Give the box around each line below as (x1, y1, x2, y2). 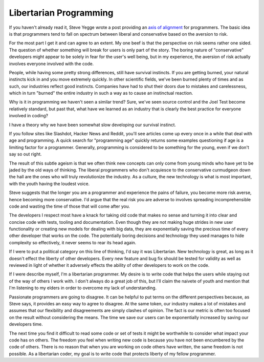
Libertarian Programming (9, 7, 113, 18)
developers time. (9, 321, 43, 327)
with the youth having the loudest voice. (9, 181, 90, 187)
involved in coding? (9, 113, 48, 119)
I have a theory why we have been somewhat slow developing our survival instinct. (9, 122, 176, 128)
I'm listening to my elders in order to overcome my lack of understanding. (9, 285, 157, 291)
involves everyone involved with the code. (9, 61, 94, 66)
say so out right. (9, 151, 42, 157)
